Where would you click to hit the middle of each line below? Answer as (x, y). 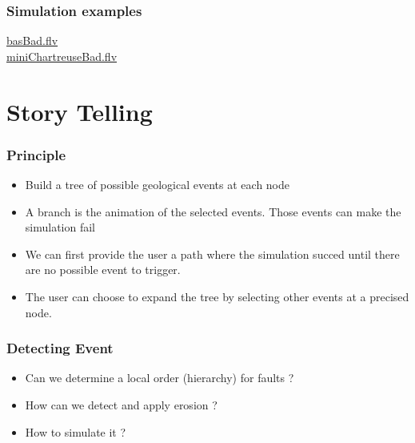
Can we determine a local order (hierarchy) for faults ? (160, 378)
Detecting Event (60, 348)
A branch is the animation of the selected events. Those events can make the (213, 211)
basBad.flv (32, 40)
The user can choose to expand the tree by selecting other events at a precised (217, 296)
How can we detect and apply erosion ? (121, 404)
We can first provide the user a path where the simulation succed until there (212, 254)
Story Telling (80, 111)
